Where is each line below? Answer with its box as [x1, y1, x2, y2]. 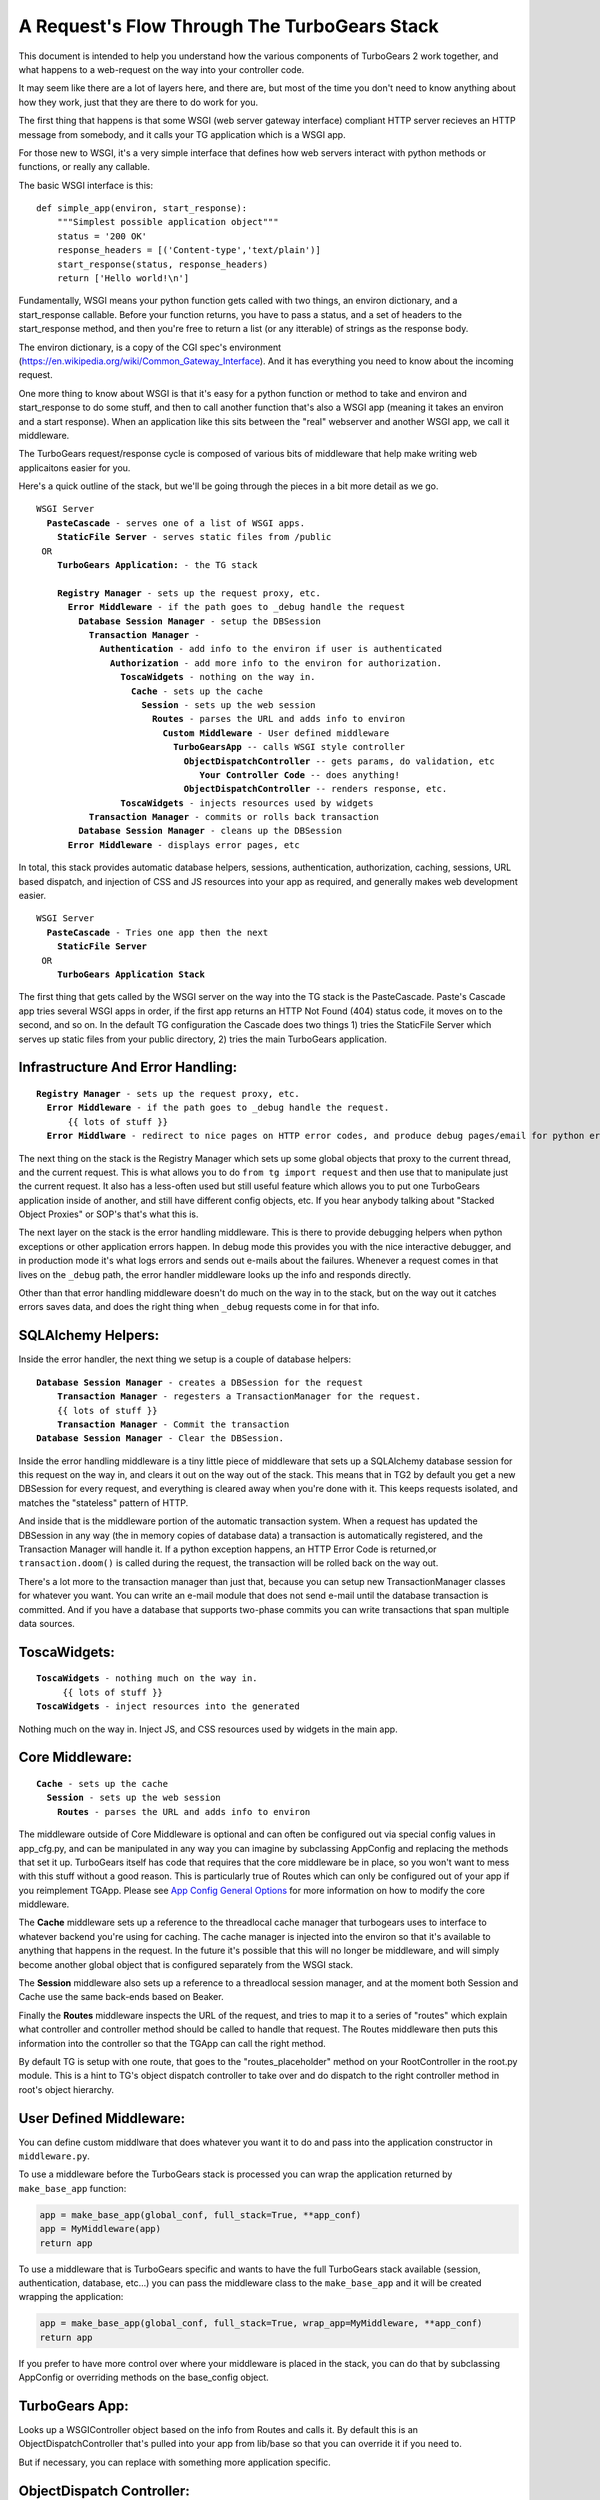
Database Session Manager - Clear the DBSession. [36, 1433, 285, 1444]
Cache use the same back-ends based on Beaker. [18, 1991, 224, 2003]
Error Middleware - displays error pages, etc [67, 839, 300, 850]
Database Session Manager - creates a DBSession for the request [36, 1376, 364, 1388]
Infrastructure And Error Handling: [18, 1059, 238, 1076]
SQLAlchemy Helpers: [18, 1327, 160, 1344]
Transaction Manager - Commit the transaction [56, 1418, 290, 1430]
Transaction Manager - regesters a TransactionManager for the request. [56, 1391, 422, 1402]
